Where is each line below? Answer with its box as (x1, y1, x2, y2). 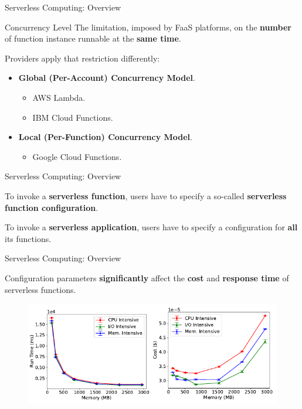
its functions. (5, 232, 52, 244)
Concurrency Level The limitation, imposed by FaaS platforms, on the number (5, 21, 291, 33)
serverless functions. (5, 283, 76, 295)
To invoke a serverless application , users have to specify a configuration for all (5, 221, 298, 233)
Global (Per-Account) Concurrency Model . (18, 71, 195, 84)
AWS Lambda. (32, 91, 86, 103)
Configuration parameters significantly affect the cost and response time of (5, 271, 289, 284)
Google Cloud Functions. (32, 150, 122, 162)
